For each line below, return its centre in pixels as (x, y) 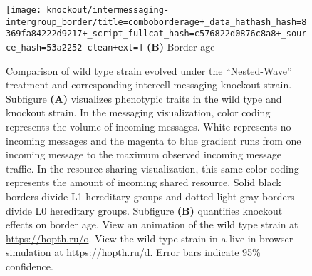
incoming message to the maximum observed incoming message (144, 154)
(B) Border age (181, 46)
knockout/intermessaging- (108, 10)
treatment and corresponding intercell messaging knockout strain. (149, 85)
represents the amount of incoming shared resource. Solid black (144, 182)
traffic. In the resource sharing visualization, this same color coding (152, 168)
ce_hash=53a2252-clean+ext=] (75, 47)
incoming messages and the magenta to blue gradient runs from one (154, 140)
